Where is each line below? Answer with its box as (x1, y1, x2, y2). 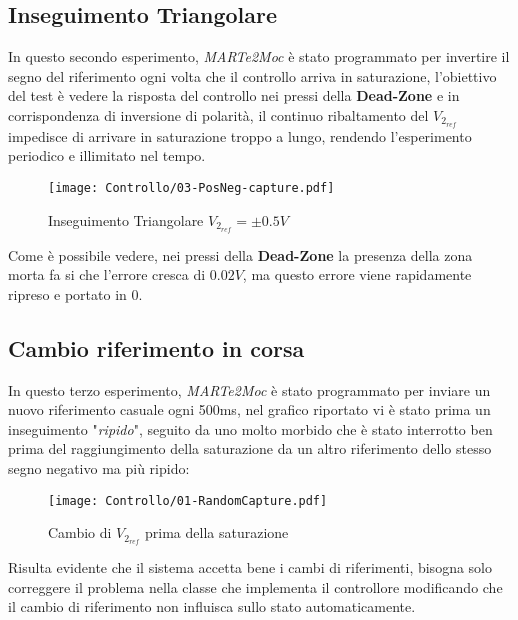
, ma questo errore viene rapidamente (242, 264, 472, 285)
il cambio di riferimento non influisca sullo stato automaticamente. (8, 596, 416, 617)
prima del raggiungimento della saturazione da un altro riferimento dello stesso (8, 438, 492, 459)
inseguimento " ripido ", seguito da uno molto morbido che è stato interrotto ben (8, 418, 493, 439)
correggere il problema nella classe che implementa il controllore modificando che (8, 576, 503, 597)
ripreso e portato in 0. (8, 283, 143, 304)
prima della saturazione (145, 522, 289, 543)
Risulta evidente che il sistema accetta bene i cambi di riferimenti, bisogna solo (8, 557, 492, 578)
